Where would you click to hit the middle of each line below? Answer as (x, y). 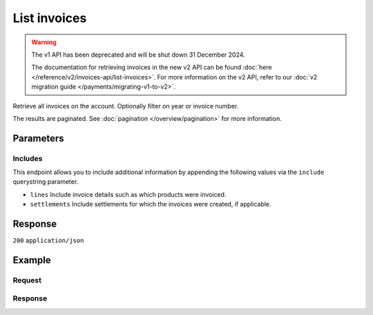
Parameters (38, 138)
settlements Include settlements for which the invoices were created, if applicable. (151, 204)
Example (32, 260)
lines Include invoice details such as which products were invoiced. (128, 194)
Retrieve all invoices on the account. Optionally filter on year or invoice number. (126, 106)
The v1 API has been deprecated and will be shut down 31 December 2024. (138, 55)
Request (27, 280)
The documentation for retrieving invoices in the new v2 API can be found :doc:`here (152, 67)
